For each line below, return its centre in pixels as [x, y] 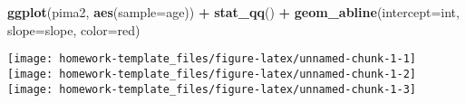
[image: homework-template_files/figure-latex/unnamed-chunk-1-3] [212, 89]
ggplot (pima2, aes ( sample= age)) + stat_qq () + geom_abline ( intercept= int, [233, 12]
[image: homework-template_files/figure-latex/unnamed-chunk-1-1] [212, 59]
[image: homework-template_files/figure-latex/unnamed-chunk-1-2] [212, 74]
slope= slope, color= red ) [74, 29]
